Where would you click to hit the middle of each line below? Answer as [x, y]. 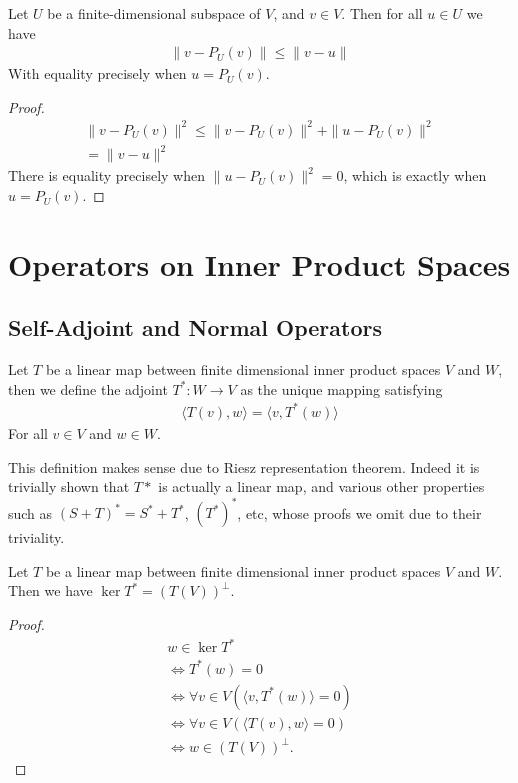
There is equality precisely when [106, 175]
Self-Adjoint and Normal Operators [195, 327]
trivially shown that [69, 486]
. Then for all [382, 13]
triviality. [36, 537]
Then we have [50, 590]
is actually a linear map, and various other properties [321, 486]
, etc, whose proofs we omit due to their [359, 512]
